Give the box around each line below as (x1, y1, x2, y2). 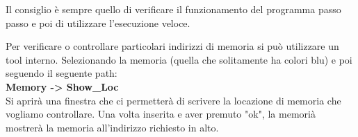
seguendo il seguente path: (6, 66, 117, 80)
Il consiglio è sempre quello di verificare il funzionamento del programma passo (6, 2, 341, 16)
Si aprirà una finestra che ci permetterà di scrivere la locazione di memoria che (6, 93, 341, 107)
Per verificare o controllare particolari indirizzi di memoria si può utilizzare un (6, 39, 339, 53)
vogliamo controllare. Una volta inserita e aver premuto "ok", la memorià (6, 107, 316, 121)
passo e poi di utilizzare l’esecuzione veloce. (6, 15, 190, 30)
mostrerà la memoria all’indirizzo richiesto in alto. (6, 120, 219, 134)
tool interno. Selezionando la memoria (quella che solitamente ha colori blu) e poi (6, 52, 352, 66)
